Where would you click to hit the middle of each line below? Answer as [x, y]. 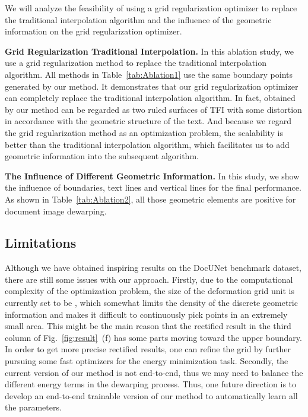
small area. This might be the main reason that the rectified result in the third [148, 326]
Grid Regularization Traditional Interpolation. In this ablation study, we [150, 51]
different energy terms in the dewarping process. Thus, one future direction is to [151, 384]
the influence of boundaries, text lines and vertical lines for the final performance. [153, 187]
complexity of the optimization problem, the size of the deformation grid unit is [150, 291]
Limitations [41, 243]
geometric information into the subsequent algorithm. [102, 156]
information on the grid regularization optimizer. [93, 31]
